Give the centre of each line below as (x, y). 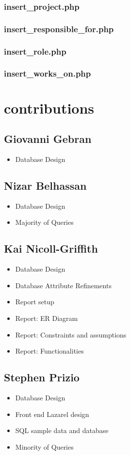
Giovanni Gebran (48, 139)
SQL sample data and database (62, 430)
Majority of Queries (44, 222)
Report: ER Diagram (47, 318)
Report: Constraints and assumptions (71, 334)
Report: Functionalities (49, 351)
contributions (49, 108)
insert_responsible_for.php (59, 29)
